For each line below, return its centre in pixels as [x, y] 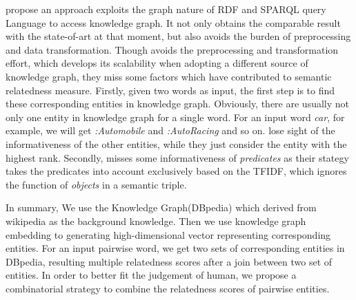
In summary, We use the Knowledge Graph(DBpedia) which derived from [161, 207]
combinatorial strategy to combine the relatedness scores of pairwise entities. [168, 288]
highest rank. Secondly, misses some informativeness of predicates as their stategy [177, 157]
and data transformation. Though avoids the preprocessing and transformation [172, 49]
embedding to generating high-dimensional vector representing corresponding [168, 234]
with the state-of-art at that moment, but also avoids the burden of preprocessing [178, 36]
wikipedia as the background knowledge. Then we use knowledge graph [156, 221]
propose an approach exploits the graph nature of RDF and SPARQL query [166, 9]
